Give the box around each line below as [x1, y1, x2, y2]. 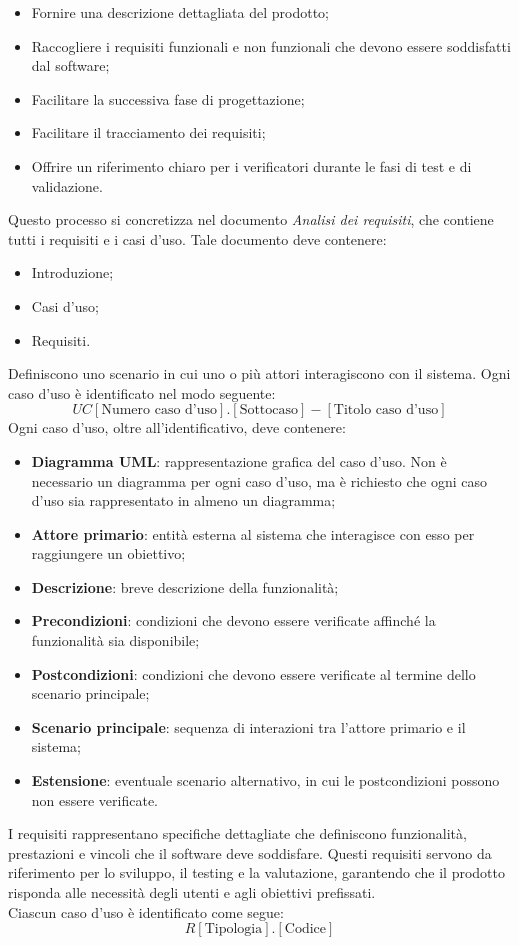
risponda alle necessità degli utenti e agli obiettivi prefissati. [8, 882, 376, 902]
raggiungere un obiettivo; [31, 543, 186, 564]
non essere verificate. [31, 789, 159, 810]
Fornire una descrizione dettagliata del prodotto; [31, 2, 329, 22]
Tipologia [204, 922, 263, 937]
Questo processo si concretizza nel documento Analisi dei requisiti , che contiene [8, 209, 494, 230]
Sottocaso [239, 403, 299, 418]
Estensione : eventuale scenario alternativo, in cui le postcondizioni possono [31, 770, 500, 791]
